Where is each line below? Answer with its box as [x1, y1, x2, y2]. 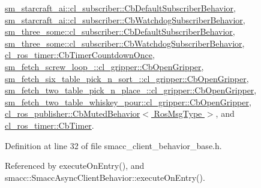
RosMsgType [154, 107, 202, 120]
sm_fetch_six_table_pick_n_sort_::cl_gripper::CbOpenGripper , [5, 72, 249, 84]
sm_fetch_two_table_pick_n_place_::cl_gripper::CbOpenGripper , [5, 84, 257, 96]
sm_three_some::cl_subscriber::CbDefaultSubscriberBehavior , [5, 25, 235, 38]
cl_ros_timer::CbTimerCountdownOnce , [5, 48, 155, 61]
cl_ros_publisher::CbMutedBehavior [5, 107, 140, 120]
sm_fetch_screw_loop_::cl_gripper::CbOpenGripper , [5, 60, 204, 72]
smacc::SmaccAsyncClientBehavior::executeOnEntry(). [5, 171, 205, 183]
